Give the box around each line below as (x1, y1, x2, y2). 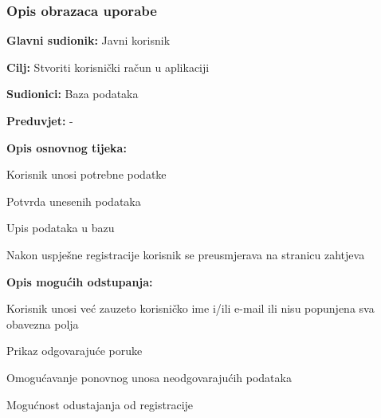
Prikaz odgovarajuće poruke (6, 342, 143, 359)
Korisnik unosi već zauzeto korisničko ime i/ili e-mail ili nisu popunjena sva (6, 300, 375, 317)
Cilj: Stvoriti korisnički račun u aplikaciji (6, 58, 210, 75)
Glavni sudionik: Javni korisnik (6, 32, 171, 49)
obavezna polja (6, 315, 79, 332)
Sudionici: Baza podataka (6, 85, 139, 102)
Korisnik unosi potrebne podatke (6, 166, 167, 183)
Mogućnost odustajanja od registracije (6, 396, 194, 412)
